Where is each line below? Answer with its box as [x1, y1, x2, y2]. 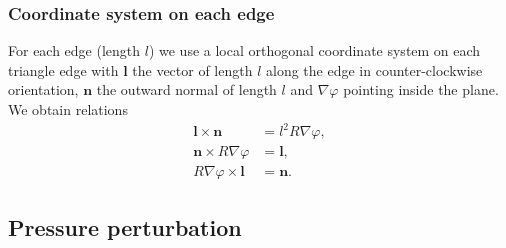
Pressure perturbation [8, 211, 242, 242]
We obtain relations [8, 99, 128, 119]
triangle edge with [8, 59, 119, 80]
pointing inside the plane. [343, 79, 499, 100]
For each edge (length [8, 40, 141, 61]
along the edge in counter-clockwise [266, 59, 483, 80]
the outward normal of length [96, 79, 277, 100]
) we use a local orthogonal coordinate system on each [148, 40, 481, 61]
